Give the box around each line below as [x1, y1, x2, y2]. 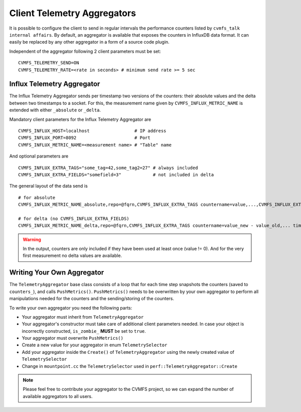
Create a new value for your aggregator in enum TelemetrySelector [22, 342, 168, 348]
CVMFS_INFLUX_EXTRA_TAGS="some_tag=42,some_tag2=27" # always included [18, 165, 198, 171]
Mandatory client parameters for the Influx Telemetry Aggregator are [9, 116, 152, 122]
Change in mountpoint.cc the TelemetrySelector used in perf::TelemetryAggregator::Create [22, 363, 238, 369]
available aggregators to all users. [23, 393, 93, 399]
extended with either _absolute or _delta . [9, 107, 101, 113]
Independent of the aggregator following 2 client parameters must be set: [9, 48, 162, 54]
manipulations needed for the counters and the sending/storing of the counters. [9, 296, 174, 302]
